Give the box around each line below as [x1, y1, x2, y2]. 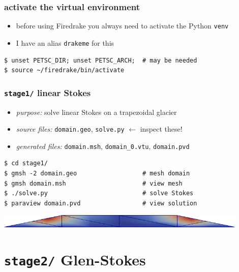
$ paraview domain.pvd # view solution [4, 199, 197, 207]
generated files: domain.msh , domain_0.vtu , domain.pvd [16, 140, 190, 151]
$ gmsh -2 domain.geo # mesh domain [4, 170, 190, 177]
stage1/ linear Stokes [4, 86, 91, 99]
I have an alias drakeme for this [16, 37, 114, 48]
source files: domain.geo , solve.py [16, 124, 125, 134]
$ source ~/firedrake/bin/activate [4, 67, 125, 74]
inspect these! [140, 124, 183, 134]
